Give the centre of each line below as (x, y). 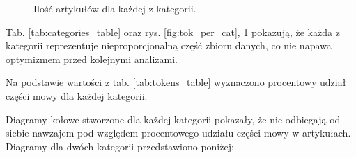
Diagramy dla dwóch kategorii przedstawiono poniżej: (120, 146)
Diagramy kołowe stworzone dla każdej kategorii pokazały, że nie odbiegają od (173, 119)
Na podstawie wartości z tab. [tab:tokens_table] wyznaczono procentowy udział (176, 82)
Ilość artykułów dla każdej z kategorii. (115, 8)
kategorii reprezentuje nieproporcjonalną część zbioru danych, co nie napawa (169, 45)
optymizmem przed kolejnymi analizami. (92, 59)
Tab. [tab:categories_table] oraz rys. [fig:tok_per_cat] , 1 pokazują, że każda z (173, 32)
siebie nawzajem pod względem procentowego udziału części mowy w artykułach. (178, 133)
